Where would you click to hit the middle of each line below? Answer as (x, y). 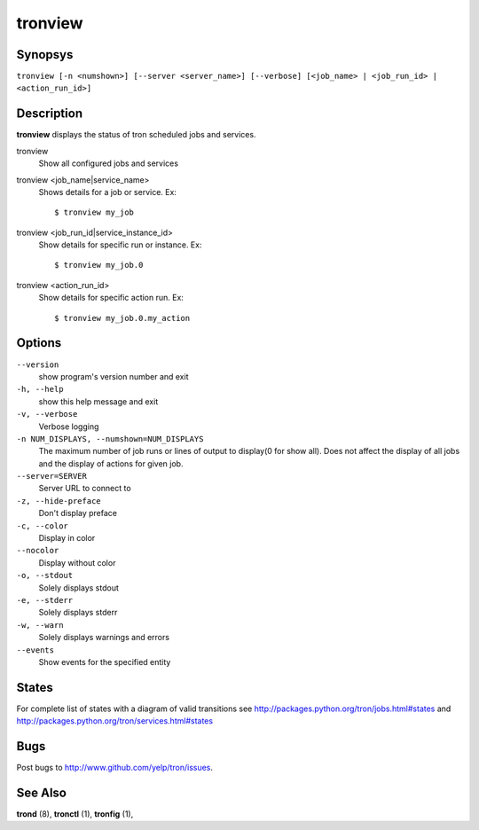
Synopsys (45, 55)
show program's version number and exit (114, 376)
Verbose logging (69, 427)
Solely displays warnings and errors (104, 638)
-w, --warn (40, 625)
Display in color (67, 538)
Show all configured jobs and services (109, 163)
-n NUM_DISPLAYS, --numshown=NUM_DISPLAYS (110, 438)
